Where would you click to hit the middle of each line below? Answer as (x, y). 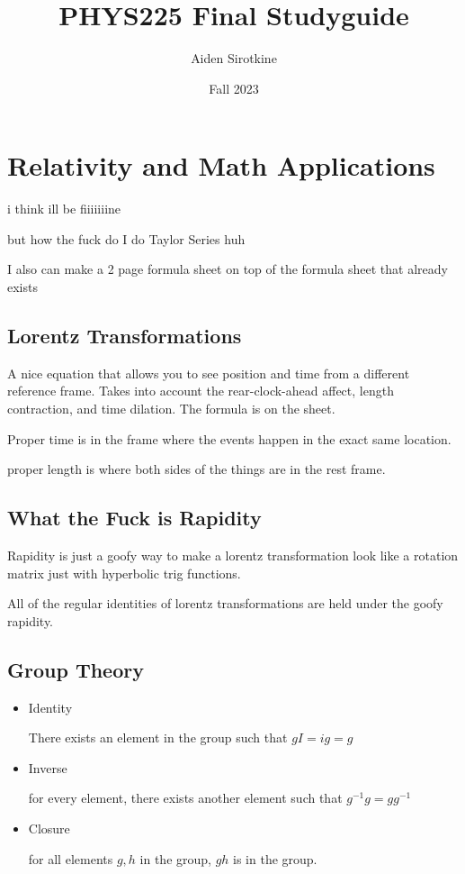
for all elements (71, 858)
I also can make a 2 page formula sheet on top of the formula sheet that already (228, 269)
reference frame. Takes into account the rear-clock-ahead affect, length (201, 391)
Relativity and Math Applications (221, 165)
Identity (50, 707)
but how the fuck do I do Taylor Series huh (126, 238)
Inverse (48, 767)
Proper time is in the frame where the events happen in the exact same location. (229, 438)
